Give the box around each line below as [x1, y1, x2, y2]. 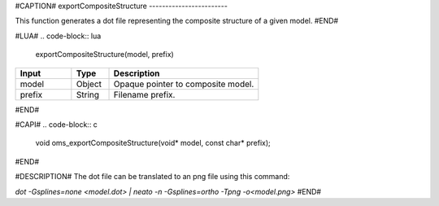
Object [76, 78, 102, 90]
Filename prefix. [113, 89, 176, 100]
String [76, 89, 100, 100]
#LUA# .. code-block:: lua [15, 31, 102, 41]
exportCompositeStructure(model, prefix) [35, 50, 174, 59]
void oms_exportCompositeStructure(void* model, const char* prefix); [35, 138, 272, 148]
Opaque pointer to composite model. [113, 78, 254, 90]
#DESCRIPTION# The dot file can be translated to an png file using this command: [15, 172, 290, 182]
